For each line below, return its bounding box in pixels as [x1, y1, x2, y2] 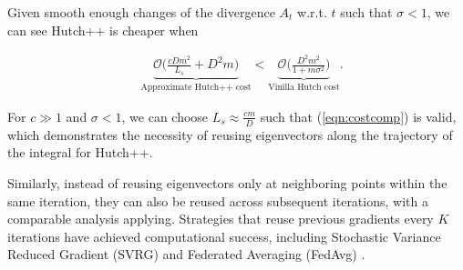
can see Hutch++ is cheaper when [7, 20, 199, 39]
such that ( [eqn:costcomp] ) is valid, [260, 106, 457, 125]
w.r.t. [297, 3, 327, 21]
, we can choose [121, 106, 209, 125]
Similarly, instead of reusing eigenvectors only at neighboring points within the [7, 173, 448, 192]
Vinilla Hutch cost [268, 83, 340, 93]
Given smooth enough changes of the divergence [7, 3, 275, 21]
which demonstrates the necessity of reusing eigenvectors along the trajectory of [7, 125, 453, 144]
